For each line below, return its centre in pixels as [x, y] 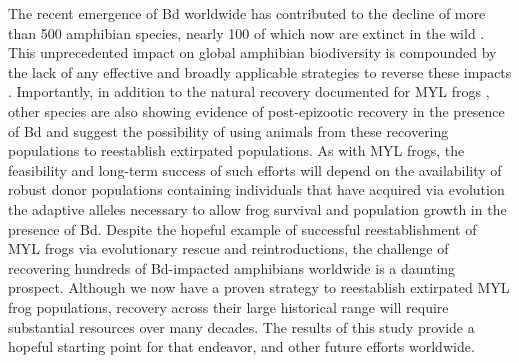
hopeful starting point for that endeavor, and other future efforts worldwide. [241, 346]
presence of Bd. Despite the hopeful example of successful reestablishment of [242, 228]
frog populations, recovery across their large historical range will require [228, 306]
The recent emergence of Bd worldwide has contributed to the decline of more [247, 13]
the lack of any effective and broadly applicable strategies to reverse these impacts [260, 71]
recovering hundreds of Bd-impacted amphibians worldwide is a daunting [232, 267]
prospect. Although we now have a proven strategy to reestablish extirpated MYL [259, 287]
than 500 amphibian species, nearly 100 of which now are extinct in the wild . [246, 32]
